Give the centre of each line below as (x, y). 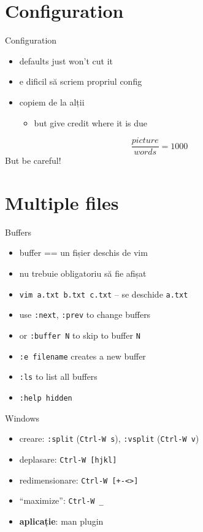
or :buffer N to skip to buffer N (80, 335)
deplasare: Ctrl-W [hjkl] (68, 459)
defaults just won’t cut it (66, 60)
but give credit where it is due (91, 122)
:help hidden (46, 398)
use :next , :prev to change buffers (85, 314)
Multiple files (62, 202)
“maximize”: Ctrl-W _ (61, 500)
